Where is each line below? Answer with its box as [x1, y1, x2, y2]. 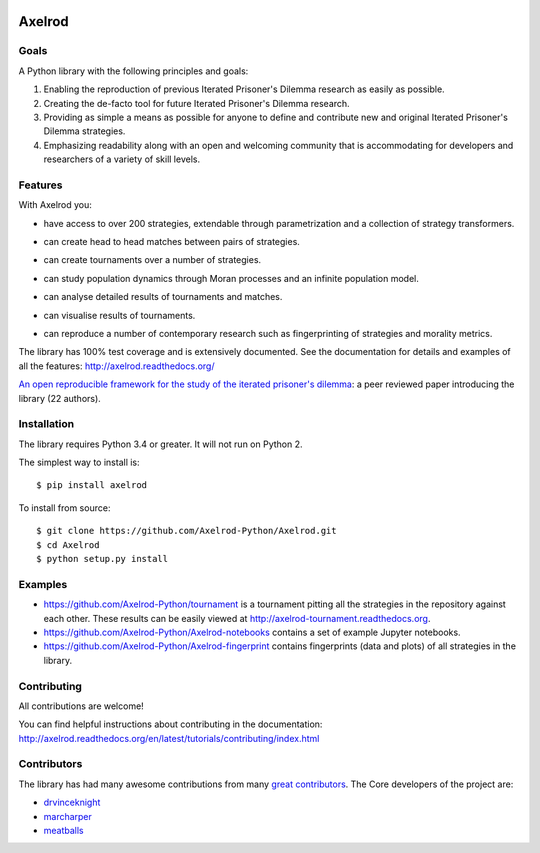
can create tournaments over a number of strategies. [43, 254, 262, 266]
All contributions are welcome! [18, 700, 144, 712]
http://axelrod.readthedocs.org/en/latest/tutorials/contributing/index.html [18, 732, 320, 744]
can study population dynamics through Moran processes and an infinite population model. [43, 272, 419, 284]
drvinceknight [43, 796, 101, 809]
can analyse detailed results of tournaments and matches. [43, 291, 283, 303]
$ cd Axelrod [36, 539, 100, 550]
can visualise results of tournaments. [43, 309, 196, 321]
